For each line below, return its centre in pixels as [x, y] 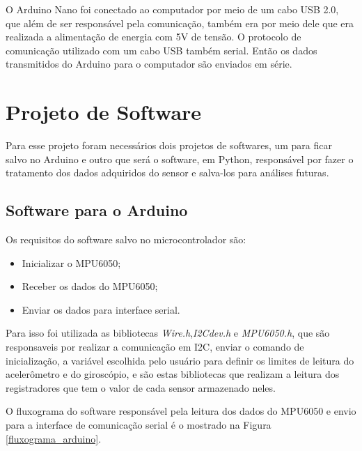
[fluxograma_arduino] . [54, 438]
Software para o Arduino [97, 210]
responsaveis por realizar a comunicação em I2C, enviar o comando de [155, 347]
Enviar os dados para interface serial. [101, 309]
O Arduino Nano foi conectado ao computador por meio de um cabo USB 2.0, [172, 9]
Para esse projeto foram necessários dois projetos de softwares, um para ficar [169, 145]
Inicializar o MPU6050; [71, 262]
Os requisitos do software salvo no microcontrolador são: [126, 239]
